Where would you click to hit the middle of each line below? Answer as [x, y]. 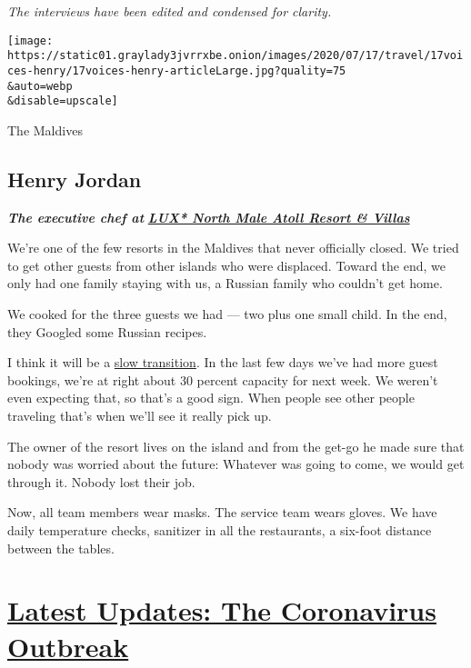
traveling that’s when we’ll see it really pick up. [140, 416]
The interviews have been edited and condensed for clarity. [170, 11]
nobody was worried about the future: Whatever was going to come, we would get [236, 464]
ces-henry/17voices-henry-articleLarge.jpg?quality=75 [177, 70]
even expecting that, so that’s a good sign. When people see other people [211, 398]
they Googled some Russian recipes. [107, 331]
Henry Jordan [75, 179]
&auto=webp [40, 86]
